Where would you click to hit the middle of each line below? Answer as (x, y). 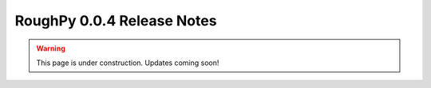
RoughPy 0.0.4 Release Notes (116, 21)
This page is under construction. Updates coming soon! (128, 63)
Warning (51, 48)
